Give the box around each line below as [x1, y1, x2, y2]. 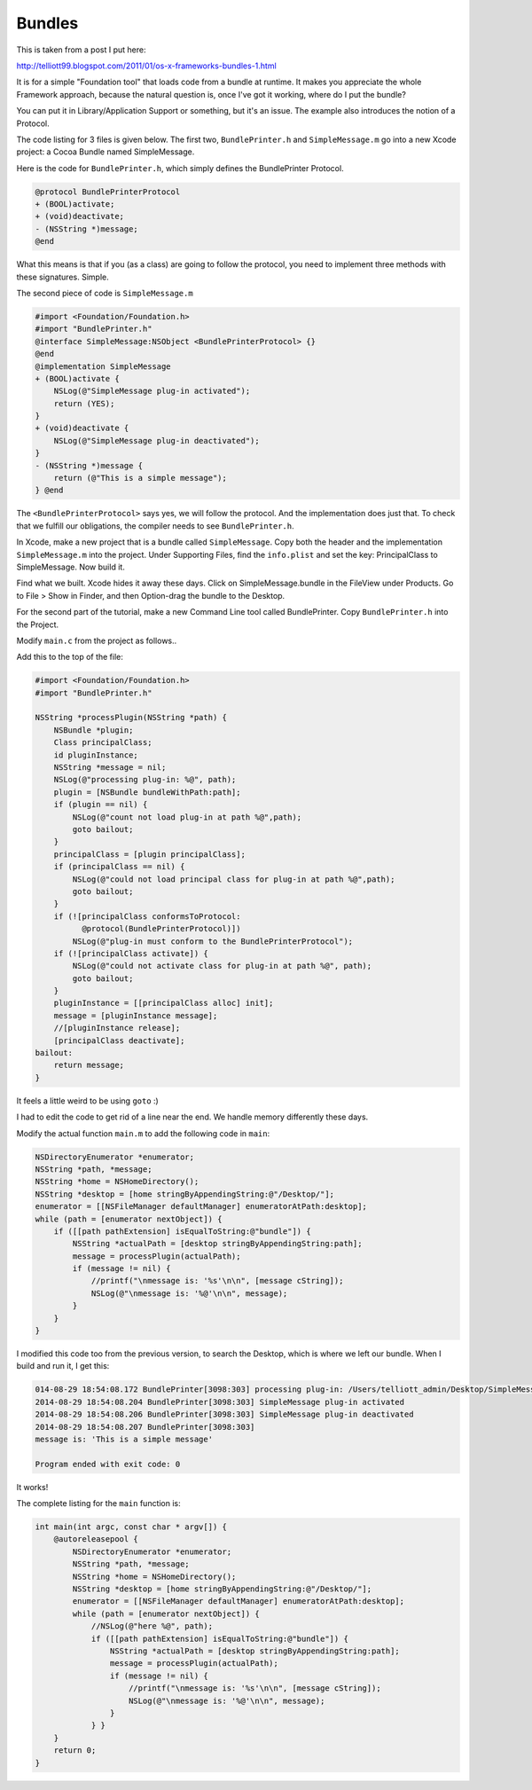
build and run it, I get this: [16, 1361, 110, 1371]
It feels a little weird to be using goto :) [16, 1095, 159, 1106]
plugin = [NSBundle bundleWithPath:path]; [53, 787, 241, 797]
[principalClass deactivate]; [53, 1035, 185, 1046]
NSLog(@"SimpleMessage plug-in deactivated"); [53, 436, 261, 445]
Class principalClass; [53, 737, 153, 748]
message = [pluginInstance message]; [53, 1010, 218, 1020]
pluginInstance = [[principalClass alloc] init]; [53, 998, 274, 1009]
